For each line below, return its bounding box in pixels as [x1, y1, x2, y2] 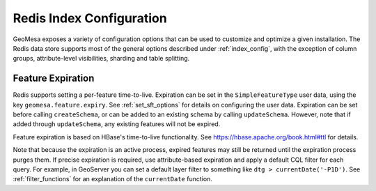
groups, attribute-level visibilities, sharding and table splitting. [13, 54, 190, 63]
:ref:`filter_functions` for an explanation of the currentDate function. [13, 175, 212, 183]
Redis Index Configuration [13, 10, 167, 26]
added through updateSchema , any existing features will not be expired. [13, 120, 221, 128]
